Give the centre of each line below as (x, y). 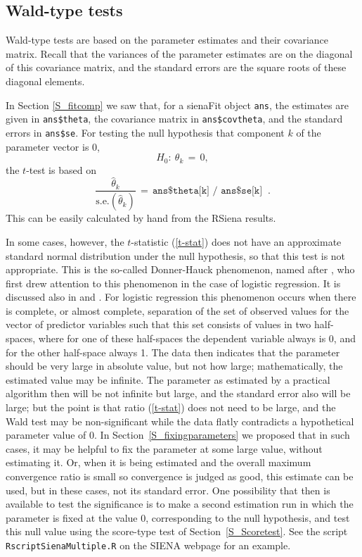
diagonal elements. (45, 81)
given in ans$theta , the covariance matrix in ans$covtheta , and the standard (174, 119)
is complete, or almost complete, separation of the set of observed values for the (177, 310)
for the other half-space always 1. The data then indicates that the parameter (173, 352)
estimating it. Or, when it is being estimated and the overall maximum (159, 462)
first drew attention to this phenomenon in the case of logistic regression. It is (173, 283)
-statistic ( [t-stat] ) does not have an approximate (236, 241)
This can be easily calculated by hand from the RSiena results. (141, 218)
